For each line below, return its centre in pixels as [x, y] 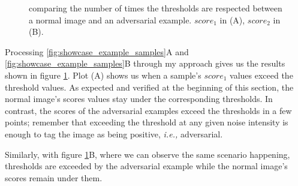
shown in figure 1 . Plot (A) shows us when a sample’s [103, 75]
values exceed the [261, 75]
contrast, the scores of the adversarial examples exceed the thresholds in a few [148, 110]
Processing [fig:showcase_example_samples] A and [97, 51]
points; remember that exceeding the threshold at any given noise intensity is [147, 122]
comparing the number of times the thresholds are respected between [156, 8]
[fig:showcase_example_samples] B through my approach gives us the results [145, 63]
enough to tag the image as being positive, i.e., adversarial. [114, 133]
